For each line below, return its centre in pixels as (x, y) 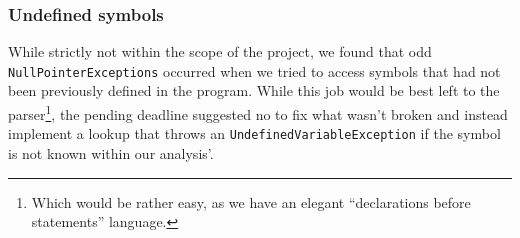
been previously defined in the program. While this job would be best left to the (254, 90)
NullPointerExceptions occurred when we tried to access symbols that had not (254, 70)
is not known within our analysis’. (111, 152)
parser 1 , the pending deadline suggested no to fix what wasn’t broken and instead (258, 112)
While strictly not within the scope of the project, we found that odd (220, 51)
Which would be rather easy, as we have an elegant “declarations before (251, 201)
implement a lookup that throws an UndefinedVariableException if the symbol (254, 133)
